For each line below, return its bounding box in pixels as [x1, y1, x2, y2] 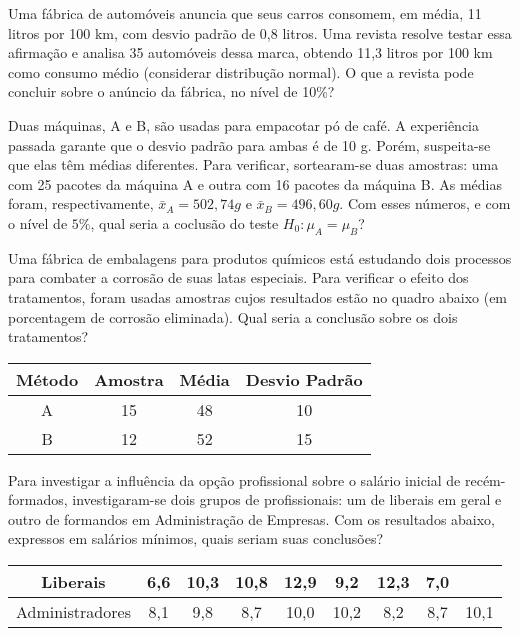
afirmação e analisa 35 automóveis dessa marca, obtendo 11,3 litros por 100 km [8, 42, 493, 63]
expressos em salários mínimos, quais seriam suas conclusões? [8, 528, 384, 549]
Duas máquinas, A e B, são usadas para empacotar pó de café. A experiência [8, 114, 480, 135]
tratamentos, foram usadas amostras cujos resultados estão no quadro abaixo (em [8, 286, 508, 307]
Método [16, 367, 79, 391]
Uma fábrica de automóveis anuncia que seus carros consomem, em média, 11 [8, 3, 482, 23]
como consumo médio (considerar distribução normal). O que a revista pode [8, 61, 474, 82]
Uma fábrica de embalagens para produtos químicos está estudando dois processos [8, 247, 512, 268]
